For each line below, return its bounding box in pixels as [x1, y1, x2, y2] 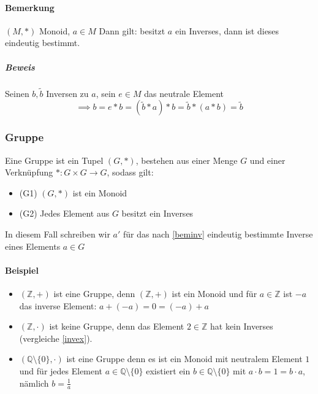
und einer [249, 153, 286, 166]
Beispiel [5, 263, 39, 276]
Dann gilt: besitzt [99, 24, 165, 37]
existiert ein [146, 364, 191, 377]
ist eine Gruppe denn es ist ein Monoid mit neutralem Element [66, 352, 303, 365]
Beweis [5, 60, 35, 73]
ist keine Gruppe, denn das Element [49, 320, 184, 333]
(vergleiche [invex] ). [19, 331, 93, 344]
